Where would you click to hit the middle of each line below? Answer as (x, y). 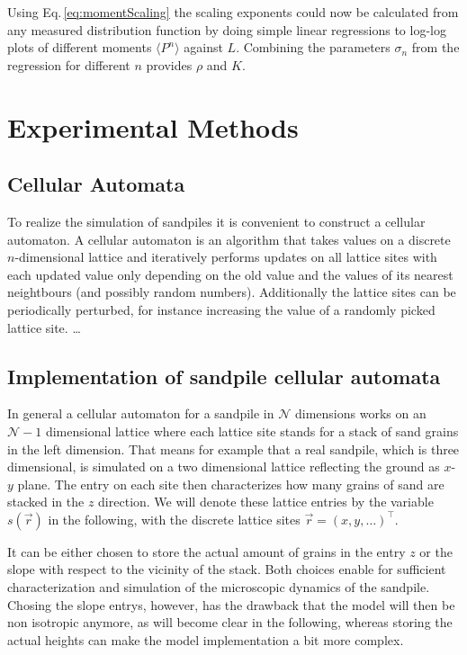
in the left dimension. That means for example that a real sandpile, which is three (233, 449)
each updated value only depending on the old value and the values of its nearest (230, 274)
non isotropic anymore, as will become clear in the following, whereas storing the (230, 622)
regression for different (69, 64)
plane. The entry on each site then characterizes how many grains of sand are (231, 484)
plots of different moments (80, 47)
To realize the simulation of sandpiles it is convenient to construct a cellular (216, 221)
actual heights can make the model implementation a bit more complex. (206, 639)
